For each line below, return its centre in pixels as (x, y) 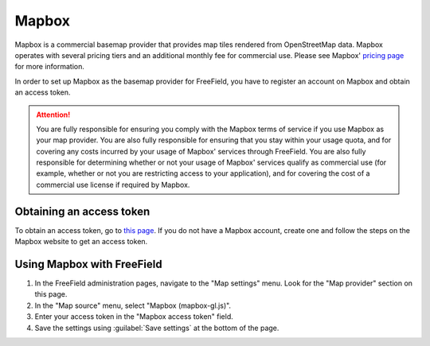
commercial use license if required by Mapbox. (113, 185)
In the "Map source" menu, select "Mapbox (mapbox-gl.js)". (133, 305)
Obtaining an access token (82, 211)
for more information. (50, 67)
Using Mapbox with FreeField (88, 264)
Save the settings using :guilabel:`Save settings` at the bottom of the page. (157, 328)
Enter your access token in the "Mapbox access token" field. (134, 317)
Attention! (53, 115)
